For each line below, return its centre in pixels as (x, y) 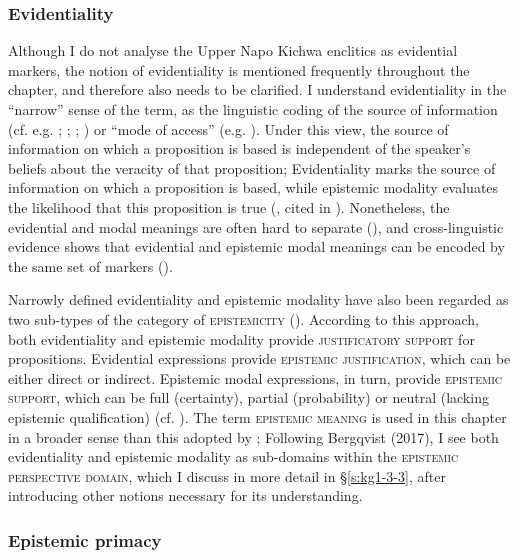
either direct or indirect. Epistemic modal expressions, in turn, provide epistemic (255, 377)
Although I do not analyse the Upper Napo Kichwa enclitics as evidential (233, 50)
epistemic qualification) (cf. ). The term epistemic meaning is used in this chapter (257, 416)
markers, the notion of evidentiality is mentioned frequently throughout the (239, 69)
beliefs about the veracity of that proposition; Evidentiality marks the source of (252, 167)
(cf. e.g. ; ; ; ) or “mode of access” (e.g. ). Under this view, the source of (228, 128)
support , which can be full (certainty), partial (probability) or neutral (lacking (248, 397)
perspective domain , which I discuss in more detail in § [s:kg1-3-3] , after (227, 475)
